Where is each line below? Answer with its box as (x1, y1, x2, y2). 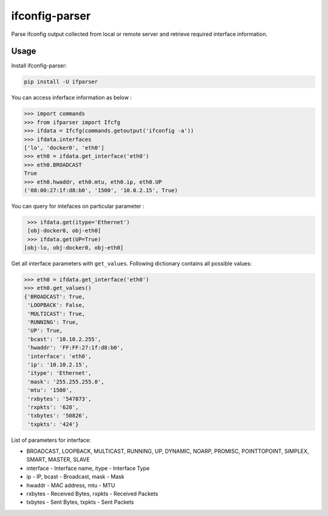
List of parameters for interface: (11, 436, 91, 444)
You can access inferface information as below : (11, 94, 132, 101)
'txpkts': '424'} (27, 421, 79, 428)
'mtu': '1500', (27, 387, 73, 394)
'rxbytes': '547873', (27, 395, 92, 402)
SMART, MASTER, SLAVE (26, 456, 91, 463)
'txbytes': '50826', (27, 412, 89, 419)
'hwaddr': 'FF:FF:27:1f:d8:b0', (27, 344, 124, 351)
